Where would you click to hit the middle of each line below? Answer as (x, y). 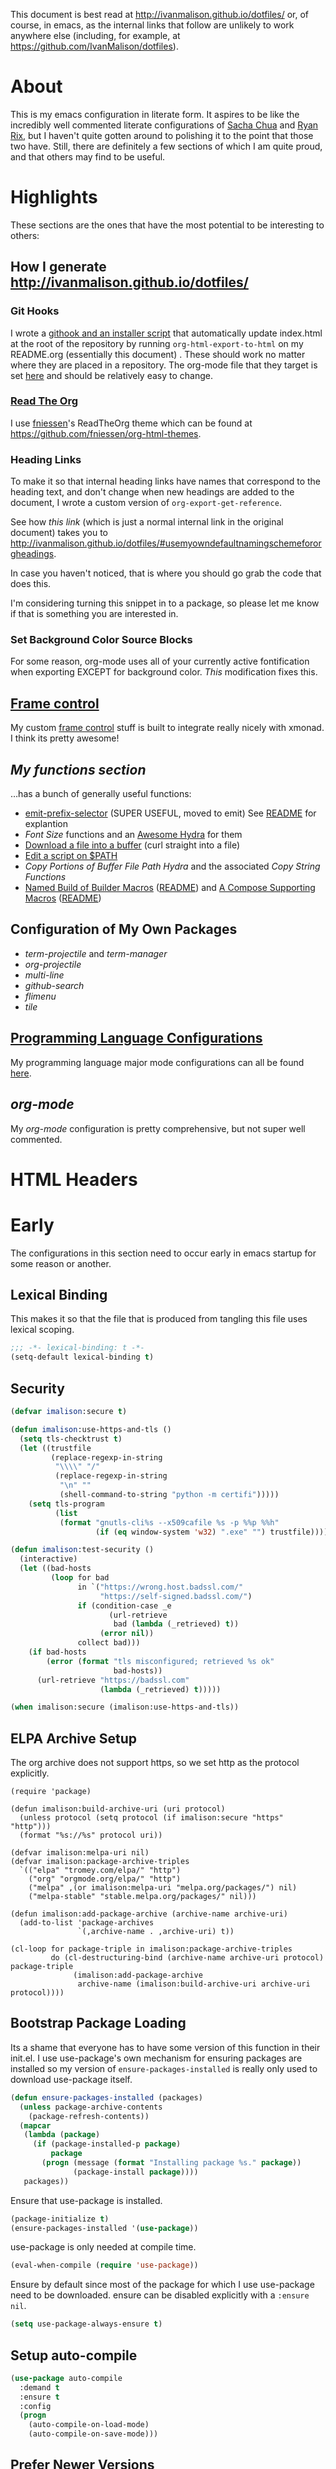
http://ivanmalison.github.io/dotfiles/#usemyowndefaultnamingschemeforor (166, 543)
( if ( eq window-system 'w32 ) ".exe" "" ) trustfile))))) (214, 1532)
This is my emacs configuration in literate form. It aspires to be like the (155, 114)
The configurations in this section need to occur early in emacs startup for (163, 1253)
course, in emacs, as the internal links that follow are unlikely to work (152, 25)
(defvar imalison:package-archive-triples (100, 1862)
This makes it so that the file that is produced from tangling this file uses (159, 1319)
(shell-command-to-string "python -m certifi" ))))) (169, 1495)
